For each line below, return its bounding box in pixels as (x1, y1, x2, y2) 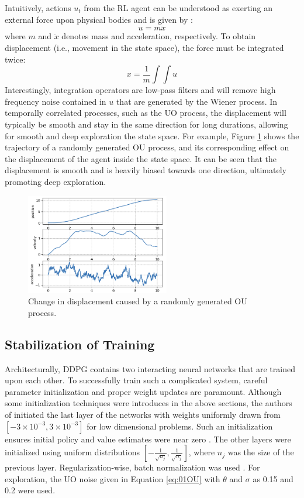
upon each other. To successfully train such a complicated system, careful (5, 374, 268, 386)
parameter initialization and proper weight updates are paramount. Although (5, 385, 282, 397)
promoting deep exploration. (5, 175, 106, 187)
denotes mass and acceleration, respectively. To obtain (61, 30, 256, 42)
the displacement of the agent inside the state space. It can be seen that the (5, 152, 277, 164)
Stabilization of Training (5, 335, 155, 353)
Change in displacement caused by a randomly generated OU (28, 295, 247, 307)
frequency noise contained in (5, 95, 106, 107)
